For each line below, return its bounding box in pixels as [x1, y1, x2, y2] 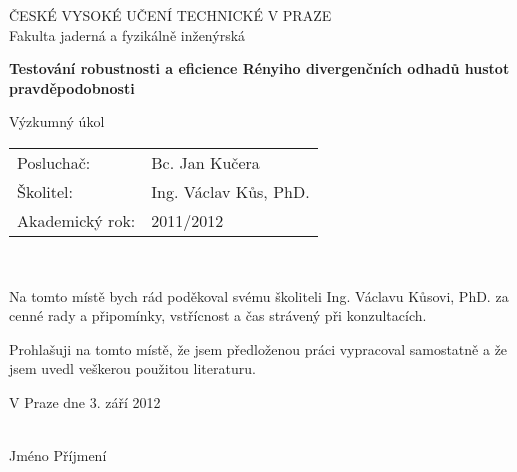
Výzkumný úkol [9, 111, 105, 132]
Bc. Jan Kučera [151, 150, 260, 174]
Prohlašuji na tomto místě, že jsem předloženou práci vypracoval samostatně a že [9, 338, 508, 359]
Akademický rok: [17, 208, 136, 232]
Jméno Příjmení [9, 445, 107, 466]
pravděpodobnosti [9, 77, 135, 98]
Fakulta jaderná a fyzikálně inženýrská [9, 24, 246, 45]
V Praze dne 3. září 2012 [9, 391, 161, 412]
